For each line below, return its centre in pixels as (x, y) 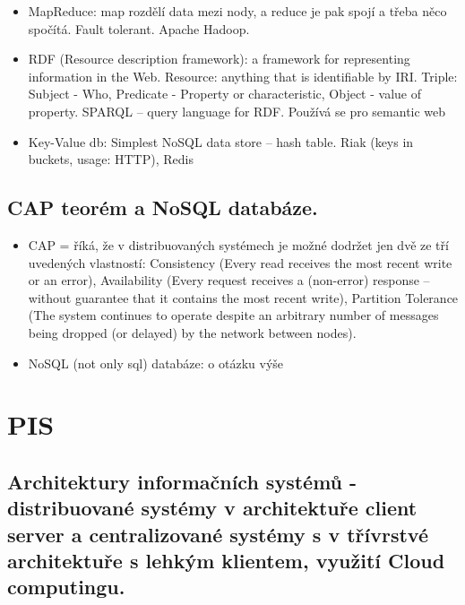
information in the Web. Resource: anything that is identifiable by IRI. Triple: (243, 76)
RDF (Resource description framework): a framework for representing (219, 59)
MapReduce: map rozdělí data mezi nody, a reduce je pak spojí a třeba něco (237, 11)
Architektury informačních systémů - (182, 481)
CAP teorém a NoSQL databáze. (163, 207)
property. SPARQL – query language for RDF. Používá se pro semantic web (237, 111)
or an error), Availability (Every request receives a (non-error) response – (229, 280)
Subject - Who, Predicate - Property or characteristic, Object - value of (224, 94)
